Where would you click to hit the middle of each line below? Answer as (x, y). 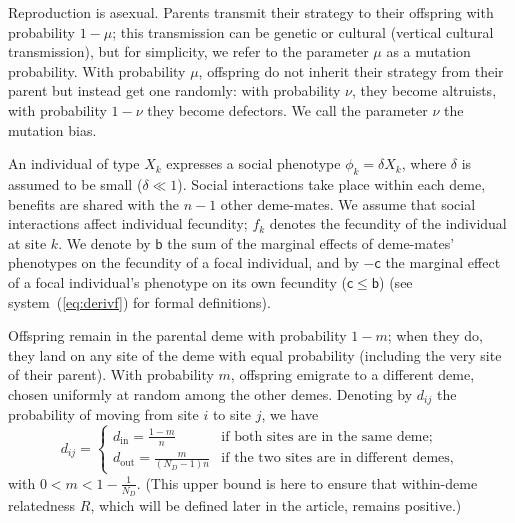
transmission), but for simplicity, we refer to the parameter (188, 51)
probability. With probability (97, 70)
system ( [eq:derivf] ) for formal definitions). (139, 301)
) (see (396, 281)
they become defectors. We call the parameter (287, 109)
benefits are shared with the (93, 203)
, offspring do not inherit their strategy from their (351, 70)
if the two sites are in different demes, (337, 458)
